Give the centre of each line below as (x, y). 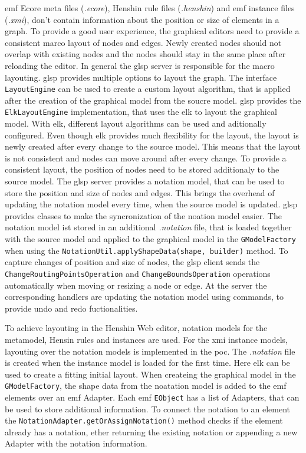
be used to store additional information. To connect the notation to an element (148, 409)
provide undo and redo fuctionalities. (71, 308)
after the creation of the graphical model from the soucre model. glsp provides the (153, 100)
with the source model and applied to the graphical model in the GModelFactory (150, 239)
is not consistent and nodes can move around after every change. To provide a (146, 158)
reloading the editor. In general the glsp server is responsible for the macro (140, 65)
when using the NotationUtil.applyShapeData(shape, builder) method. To (147, 250)
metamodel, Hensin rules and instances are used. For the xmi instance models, (146, 339)
